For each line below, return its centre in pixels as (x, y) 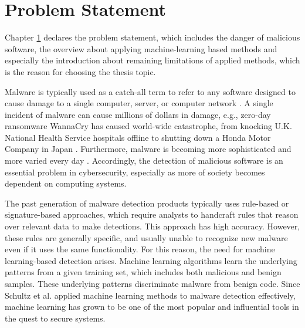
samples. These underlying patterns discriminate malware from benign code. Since (152, 283)
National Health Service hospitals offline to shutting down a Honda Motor (138, 137)
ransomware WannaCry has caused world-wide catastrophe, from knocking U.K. (148, 126)
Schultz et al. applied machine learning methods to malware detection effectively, (150, 295)
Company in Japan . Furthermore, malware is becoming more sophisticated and (148, 149)
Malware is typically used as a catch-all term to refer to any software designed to (150, 91)
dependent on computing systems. (66, 183)
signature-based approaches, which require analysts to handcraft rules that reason (152, 214)
